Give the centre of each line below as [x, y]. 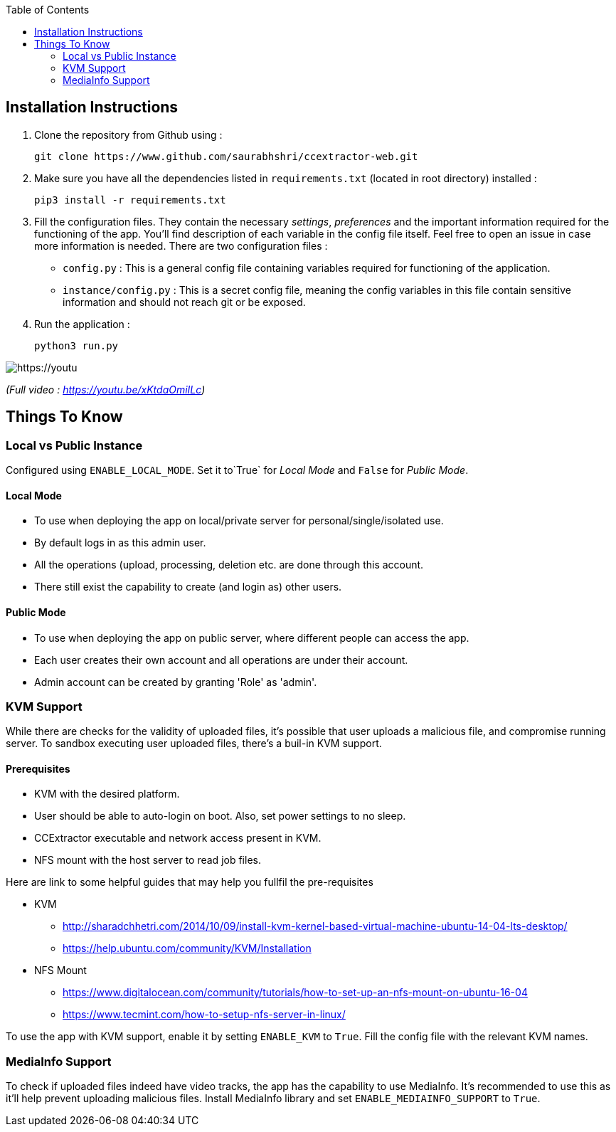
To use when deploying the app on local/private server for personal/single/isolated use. [239, 521]
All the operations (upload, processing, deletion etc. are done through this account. [229, 565]
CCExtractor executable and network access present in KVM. [178, 838]
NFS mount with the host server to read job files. [148, 860]
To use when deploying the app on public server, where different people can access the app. [252, 638]
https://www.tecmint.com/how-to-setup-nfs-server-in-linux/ [204, 1015]
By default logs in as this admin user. [120, 543]
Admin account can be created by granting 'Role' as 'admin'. [176, 682]
